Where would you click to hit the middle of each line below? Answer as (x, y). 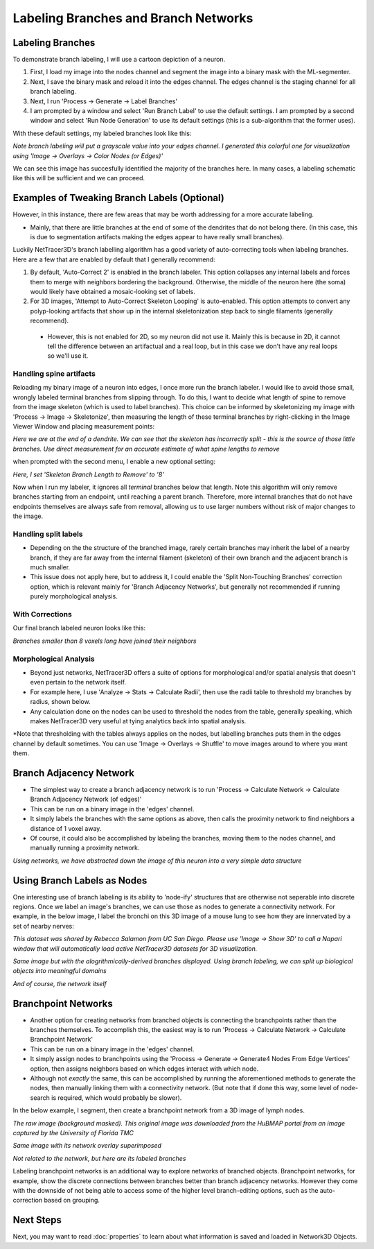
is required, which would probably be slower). (116, 1097)
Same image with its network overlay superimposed (87, 1146)
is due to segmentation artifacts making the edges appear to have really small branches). (157, 237)
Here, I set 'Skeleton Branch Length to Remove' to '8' (88, 474)
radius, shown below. (60, 702)
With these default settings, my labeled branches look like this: (102, 133)
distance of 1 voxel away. (66, 828)
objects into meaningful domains (60, 971)
